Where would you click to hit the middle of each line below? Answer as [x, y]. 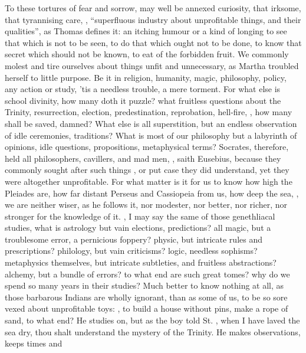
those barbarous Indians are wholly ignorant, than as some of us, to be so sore [146, 297]
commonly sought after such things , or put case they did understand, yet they [147, 170]
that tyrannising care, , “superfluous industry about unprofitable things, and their [153, 19]
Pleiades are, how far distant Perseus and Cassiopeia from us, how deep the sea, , [152, 193]
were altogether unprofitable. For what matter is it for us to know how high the [149, 181]
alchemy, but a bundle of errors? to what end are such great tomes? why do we [147, 274]
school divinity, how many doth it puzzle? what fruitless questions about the [143, 100]
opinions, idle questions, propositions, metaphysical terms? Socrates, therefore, [147, 147]
